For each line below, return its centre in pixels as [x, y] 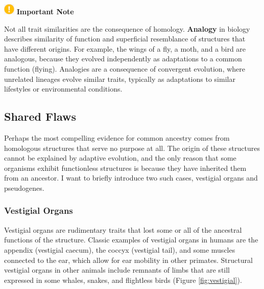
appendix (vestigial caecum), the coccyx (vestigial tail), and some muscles [120, 249]
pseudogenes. [24, 187]
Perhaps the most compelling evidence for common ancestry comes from [117, 137]
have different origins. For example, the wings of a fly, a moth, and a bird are [125, 48]
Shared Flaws [40, 116]
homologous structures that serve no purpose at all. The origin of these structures [132, 148]
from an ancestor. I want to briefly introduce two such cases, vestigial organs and [131, 178]
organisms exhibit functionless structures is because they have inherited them [125, 168]
